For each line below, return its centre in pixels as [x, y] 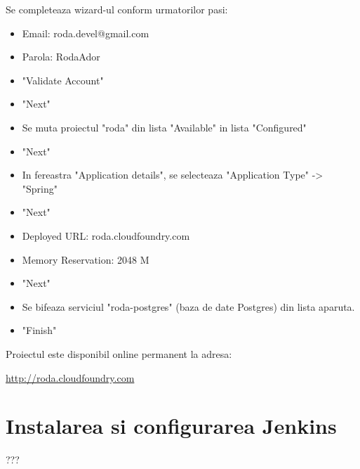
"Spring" [40, 188]
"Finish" [39, 330]
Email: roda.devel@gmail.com [86, 33]
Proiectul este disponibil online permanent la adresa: [119, 353]
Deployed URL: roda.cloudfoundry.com [106, 235]
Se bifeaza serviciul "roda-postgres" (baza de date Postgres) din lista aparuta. [188, 306]
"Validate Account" [63, 80]
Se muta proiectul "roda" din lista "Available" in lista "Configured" [164, 127]
